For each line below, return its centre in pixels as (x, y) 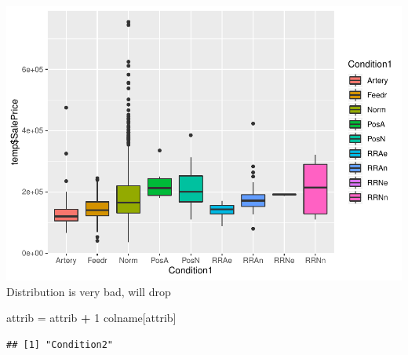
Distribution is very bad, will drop (89, 291)
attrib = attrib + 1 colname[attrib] (91, 318)
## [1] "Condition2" (60, 344)
